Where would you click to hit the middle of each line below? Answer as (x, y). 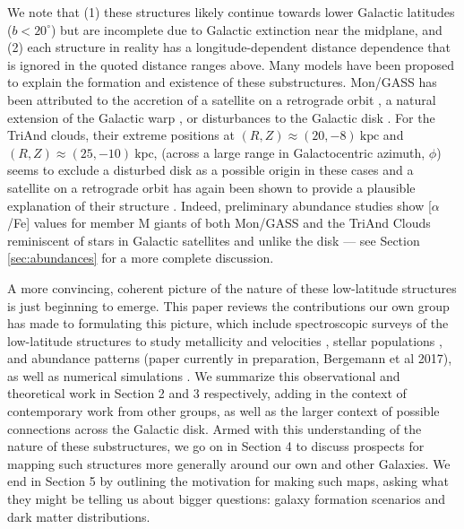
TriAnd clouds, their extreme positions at (121, 135)
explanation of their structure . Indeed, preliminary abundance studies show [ (219, 205)
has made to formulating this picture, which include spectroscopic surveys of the (228, 323)
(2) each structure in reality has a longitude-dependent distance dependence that (229, 47)
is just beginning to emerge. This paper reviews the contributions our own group (228, 305)
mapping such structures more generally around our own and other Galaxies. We (229, 463)
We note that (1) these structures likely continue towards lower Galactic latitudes (231, 12)
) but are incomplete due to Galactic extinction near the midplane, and (246, 29)
